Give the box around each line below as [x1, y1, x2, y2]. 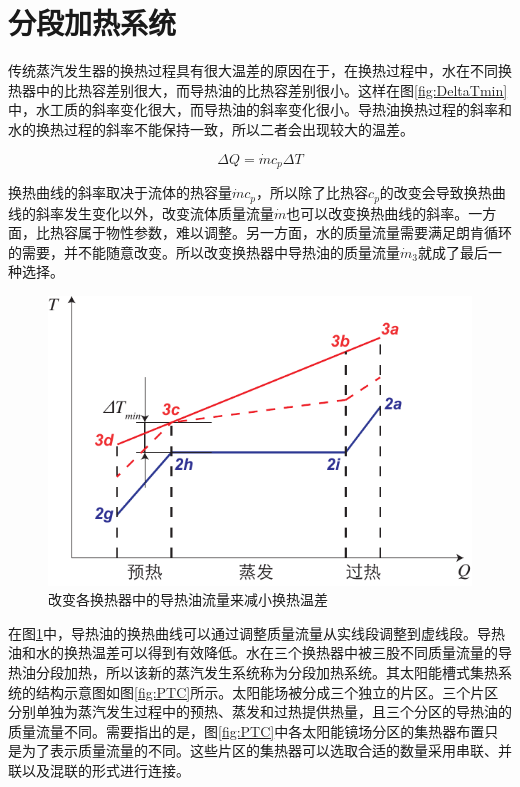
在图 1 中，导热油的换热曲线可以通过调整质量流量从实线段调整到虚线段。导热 [8, 622, 505, 643]
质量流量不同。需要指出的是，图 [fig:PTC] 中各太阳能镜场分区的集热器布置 [8, 720, 485, 741]
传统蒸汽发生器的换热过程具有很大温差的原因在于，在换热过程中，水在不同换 [8, 60, 512, 81]
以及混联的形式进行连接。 [21, 759, 190, 780]
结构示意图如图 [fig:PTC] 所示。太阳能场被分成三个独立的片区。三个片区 [35, 681, 499, 702]
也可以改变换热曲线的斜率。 [286, 202, 469, 223]
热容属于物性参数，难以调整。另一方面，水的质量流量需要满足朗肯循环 [49, 222, 512, 243]
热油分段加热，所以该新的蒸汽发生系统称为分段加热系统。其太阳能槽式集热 [8, 661, 498, 682]
